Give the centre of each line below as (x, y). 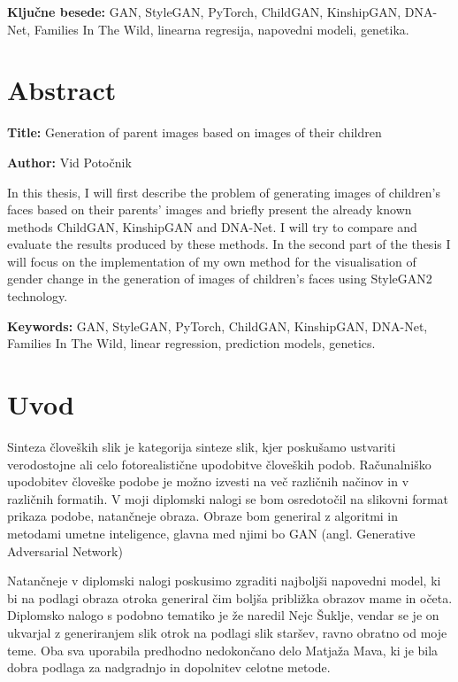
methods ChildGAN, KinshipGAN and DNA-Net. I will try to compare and (212, 226)
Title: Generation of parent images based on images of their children (195, 132)
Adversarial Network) (65, 550)
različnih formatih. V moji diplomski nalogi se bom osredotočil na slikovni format (228, 498)
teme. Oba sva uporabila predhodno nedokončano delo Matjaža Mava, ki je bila (223, 650)
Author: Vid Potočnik (69, 162)
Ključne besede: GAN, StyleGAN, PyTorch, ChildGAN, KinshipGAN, (204, 12)
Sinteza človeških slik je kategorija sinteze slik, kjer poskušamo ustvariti (202, 446)
